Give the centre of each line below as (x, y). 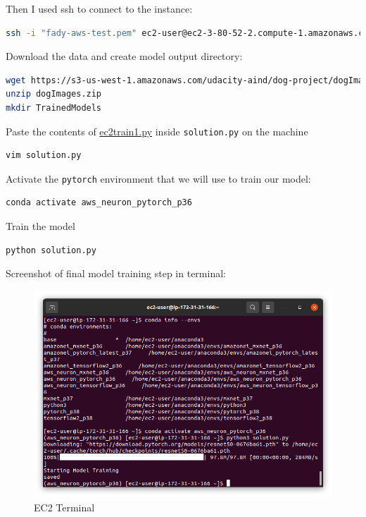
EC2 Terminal (64, 507)
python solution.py (51, 250)
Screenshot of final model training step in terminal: (116, 273)
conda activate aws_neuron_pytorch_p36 (99, 203)
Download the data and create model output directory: (124, 56)
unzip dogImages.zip (54, 94)
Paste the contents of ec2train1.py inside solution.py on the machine (157, 131)
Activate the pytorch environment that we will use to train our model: (158, 178)
